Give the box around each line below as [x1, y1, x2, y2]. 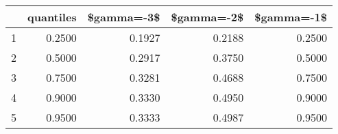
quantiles [27, 9, 77, 25]
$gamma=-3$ [87, 9, 160, 25]
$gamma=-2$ [171, 9, 244, 25]
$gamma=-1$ [254, 9, 328, 25]
